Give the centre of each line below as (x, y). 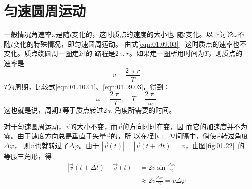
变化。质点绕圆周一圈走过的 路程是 (60, 53)
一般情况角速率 (28, 34)
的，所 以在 (129, 136)
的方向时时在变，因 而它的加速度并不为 (185, 126)
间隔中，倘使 (196, 136)
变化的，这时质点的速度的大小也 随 (127, 34)
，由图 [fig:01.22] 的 (215, 145)
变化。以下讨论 (209, 34)
